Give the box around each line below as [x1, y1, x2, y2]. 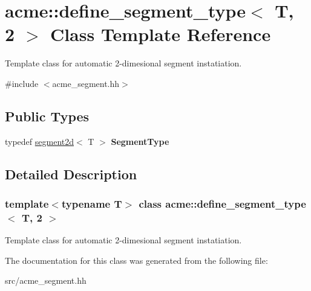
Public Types [5, 106, 90, 125]
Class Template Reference [50, 22, 271, 46]
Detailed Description [5, 164, 137, 183]
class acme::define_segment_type [139, 196, 306, 211]
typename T [61, 196, 122, 211]
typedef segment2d [5, 135, 74, 147]
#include [5, 77, 39, 89]
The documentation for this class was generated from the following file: [5, 254, 268, 266]
